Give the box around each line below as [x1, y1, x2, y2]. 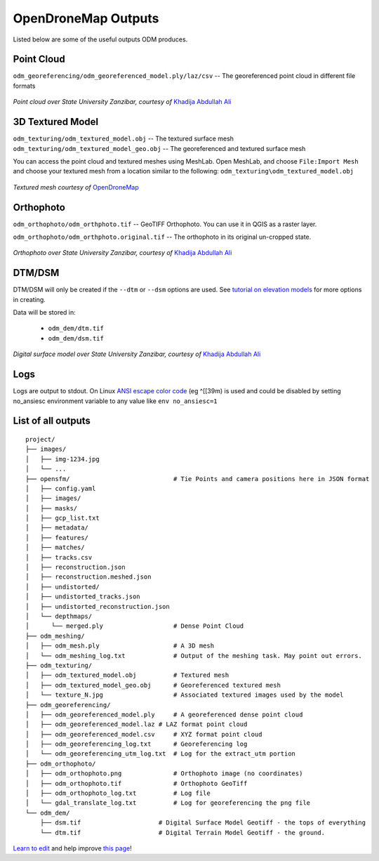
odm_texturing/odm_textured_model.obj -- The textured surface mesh [13, 134, 234, 143]
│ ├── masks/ [25, 504, 78, 512]
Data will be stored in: [13, 308, 77, 317]
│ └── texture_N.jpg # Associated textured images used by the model [25, 691, 344, 699]
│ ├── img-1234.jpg [25, 455, 100, 463]
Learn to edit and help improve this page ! [13, 843, 133, 853]
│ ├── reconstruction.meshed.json [25, 573, 152, 581]
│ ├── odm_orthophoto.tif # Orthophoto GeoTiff [25, 780, 248, 787]
